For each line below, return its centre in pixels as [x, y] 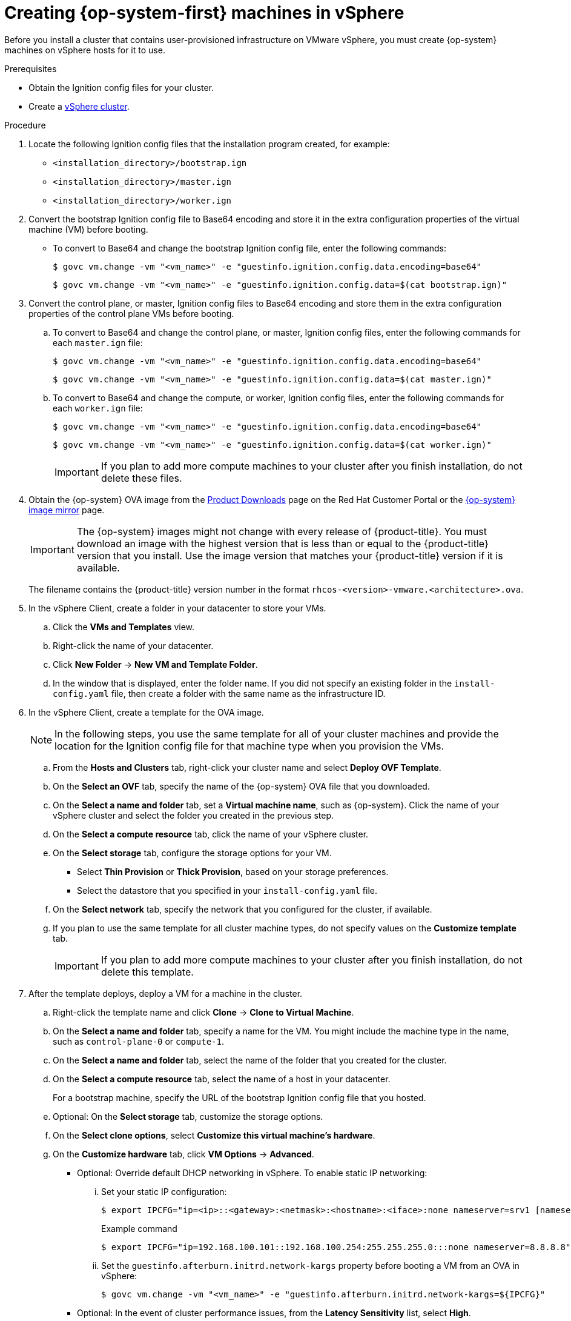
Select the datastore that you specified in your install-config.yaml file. [227, 890]
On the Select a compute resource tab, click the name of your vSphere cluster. [211, 834]
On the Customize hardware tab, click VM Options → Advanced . [183, 1154]
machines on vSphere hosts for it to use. [85, 50]
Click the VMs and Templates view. [124, 627]
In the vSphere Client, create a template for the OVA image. [146, 712]
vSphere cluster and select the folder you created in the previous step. [193, 815]
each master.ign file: [98, 342]
